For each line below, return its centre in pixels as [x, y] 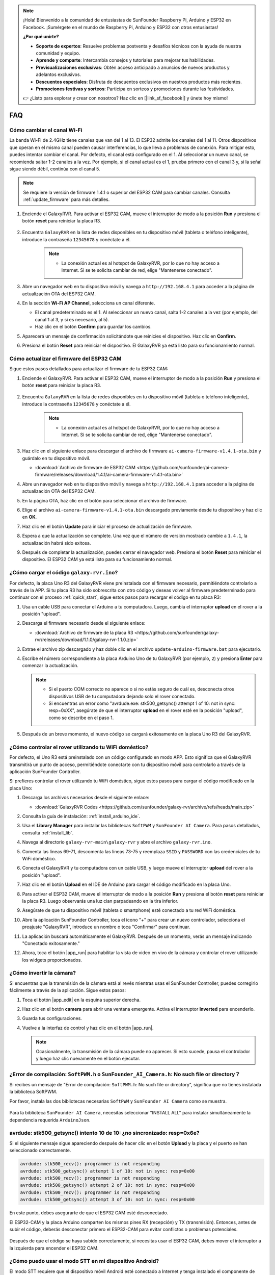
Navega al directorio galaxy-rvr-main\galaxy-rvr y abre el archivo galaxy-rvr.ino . [117, 842]
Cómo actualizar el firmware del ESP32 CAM [65, 359]
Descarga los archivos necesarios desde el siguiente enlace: [86, 798]
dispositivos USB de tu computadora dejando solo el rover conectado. [122, 696]
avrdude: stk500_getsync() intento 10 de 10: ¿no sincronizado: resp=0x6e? [104, 1133]
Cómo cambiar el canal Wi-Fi [46, 130]
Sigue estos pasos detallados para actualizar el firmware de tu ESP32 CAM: [89, 369]
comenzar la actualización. [50, 666]
